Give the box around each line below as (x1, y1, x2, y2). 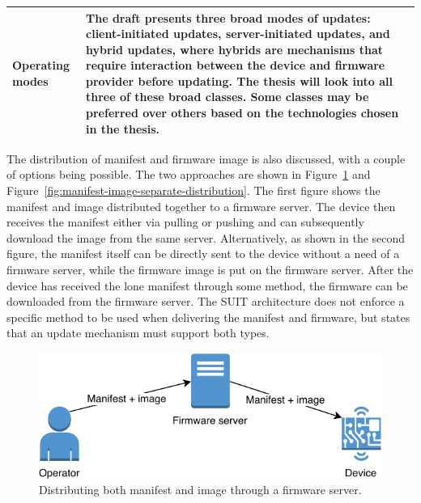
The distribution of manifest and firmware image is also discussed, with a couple (6, 150, 406, 167)
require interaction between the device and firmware (86, 57, 385, 74)
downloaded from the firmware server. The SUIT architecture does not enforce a (6, 293, 405, 310)
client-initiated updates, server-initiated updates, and (86, 25, 390, 42)
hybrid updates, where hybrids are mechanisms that (86, 40, 384, 57)
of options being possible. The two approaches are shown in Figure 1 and (6, 166, 371, 183)
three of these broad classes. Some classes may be (86, 88, 369, 105)
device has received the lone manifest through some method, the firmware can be (6, 277, 408, 294)
